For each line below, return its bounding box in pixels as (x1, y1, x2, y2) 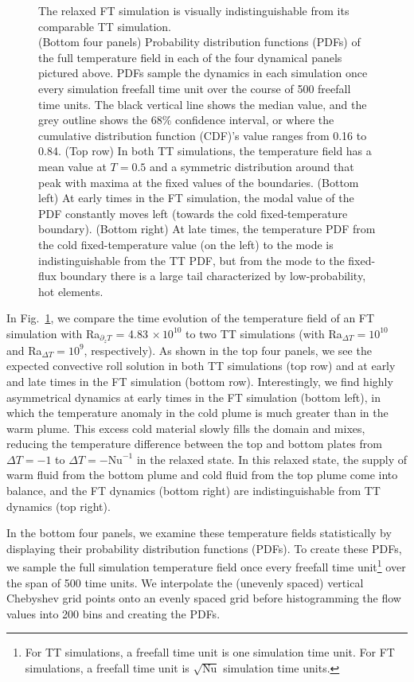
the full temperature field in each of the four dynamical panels (38, 49, 342, 65)
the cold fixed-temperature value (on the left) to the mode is (38, 236, 334, 252)
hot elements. (38, 283, 103, 299)
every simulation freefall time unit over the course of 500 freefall (38, 80, 351, 96)
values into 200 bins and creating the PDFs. (6, 605, 221, 622)
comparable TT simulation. (38, 18, 171, 34)
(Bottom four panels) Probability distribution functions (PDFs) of (38, 33, 361, 50)
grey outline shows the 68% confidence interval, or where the (38, 111, 334, 128)
